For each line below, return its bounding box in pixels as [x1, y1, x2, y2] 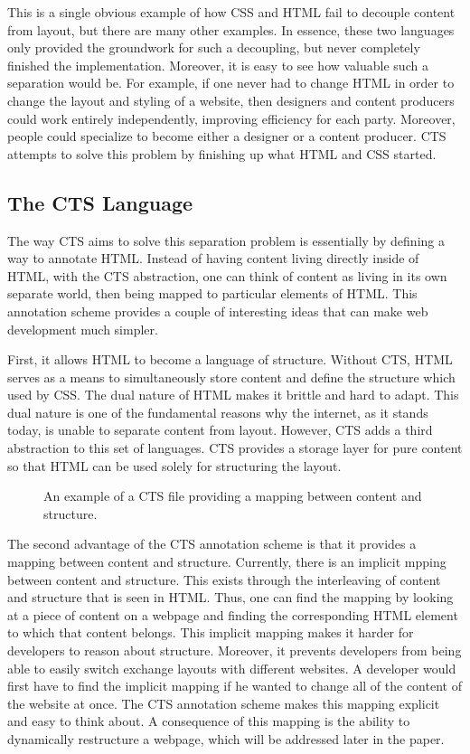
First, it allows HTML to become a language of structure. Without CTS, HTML [7, 350, 453, 369]
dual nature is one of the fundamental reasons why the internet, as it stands [7, 402, 428, 421]
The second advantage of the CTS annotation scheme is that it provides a [7, 534, 417, 553]
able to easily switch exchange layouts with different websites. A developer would [7, 658, 456, 677]
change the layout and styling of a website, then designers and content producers [7, 90, 455, 109]
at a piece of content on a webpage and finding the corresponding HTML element [7, 605, 458, 624]
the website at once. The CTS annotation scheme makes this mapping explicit [7, 693, 440, 712]
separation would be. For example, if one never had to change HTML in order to [7, 73, 455, 92]
